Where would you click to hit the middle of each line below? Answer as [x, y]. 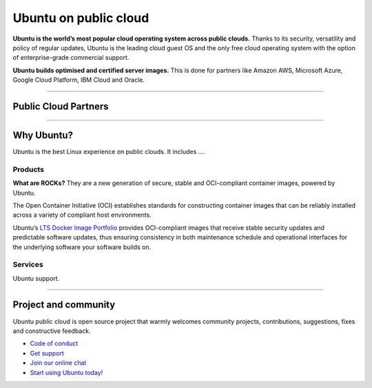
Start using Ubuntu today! [66, 372]
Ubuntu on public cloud [81, 18]
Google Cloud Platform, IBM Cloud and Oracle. [79, 80]
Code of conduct [54, 343]
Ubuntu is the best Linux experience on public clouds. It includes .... [109, 152]
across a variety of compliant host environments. [82, 215]
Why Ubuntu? [43, 135]
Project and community [64, 305]
